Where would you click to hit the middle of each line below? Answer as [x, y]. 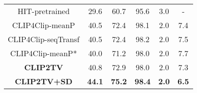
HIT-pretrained [44, 11]
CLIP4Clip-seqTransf [44, 39]
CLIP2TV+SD [44, 81]
